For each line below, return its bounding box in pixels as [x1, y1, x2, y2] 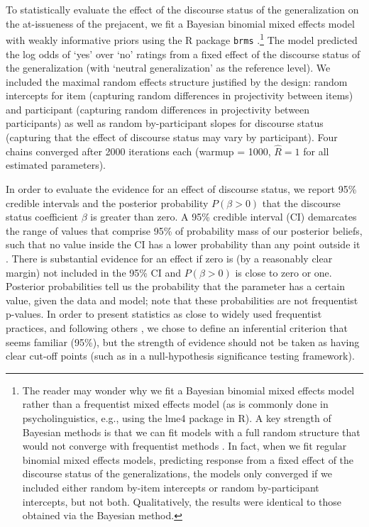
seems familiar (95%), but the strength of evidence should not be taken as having [6, 334, 360, 349]
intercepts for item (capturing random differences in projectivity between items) [6, 88, 353, 103]
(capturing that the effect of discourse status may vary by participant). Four [6, 130, 338, 145]
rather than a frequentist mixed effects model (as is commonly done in [22, 396, 329, 411]
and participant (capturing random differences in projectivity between [6, 101, 310, 116]
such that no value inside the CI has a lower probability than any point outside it [6, 237, 360, 252]
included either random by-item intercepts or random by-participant [22, 479, 319, 494]
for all [303, 143, 329, 158]
